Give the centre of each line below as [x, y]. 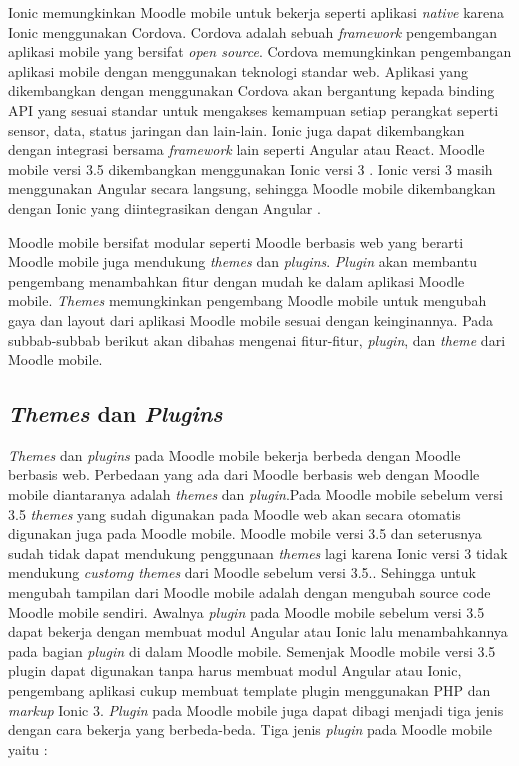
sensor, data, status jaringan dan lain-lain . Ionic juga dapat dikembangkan [236, 129]
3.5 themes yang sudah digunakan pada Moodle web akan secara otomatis [234, 513]
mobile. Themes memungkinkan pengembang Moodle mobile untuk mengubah [247, 300]
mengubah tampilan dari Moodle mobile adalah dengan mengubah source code [249, 592]
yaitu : [28, 748]
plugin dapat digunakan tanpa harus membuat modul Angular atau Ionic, [235, 670]
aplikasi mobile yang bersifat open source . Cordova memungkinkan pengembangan [260, 51]
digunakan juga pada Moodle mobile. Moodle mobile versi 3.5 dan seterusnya [245, 533]
